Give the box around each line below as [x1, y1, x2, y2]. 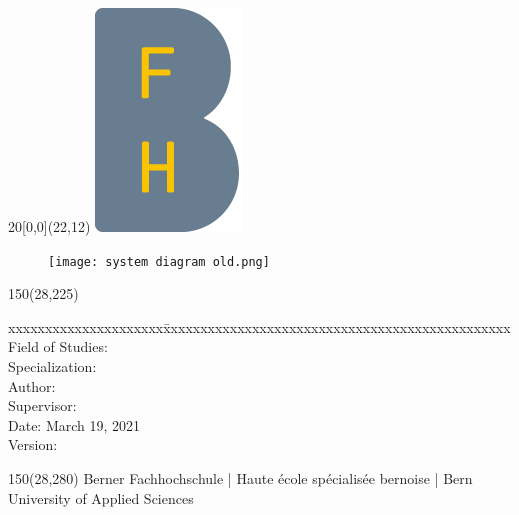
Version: [8, 434, 58, 455]
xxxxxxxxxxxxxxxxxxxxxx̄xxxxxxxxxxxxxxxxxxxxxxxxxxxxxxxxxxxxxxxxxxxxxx [8, 316, 511, 337]
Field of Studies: [8, 336, 108, 357]
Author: [8, 375, 56, 396]
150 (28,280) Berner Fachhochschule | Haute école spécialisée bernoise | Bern [8, 468, 473, 488]
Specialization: [8, 356, 97, 377]
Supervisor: [8, 395, 77, 416]
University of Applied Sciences [8, 487, 194, 508]
